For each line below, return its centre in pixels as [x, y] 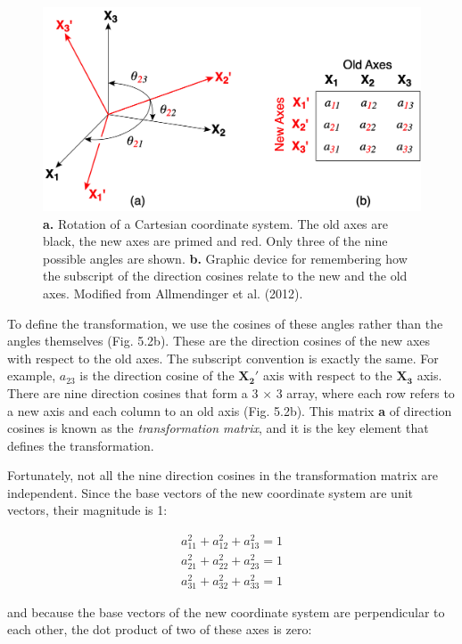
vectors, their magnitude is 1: [87, 510]
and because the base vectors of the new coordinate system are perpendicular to [226, 611]
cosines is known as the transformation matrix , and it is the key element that [218, 428]
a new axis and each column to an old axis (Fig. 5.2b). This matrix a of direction [230, 410]
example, [32, 375]
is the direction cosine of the [157, 375]
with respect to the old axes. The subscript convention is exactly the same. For [223, 358]
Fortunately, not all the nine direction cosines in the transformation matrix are [223, 475]
